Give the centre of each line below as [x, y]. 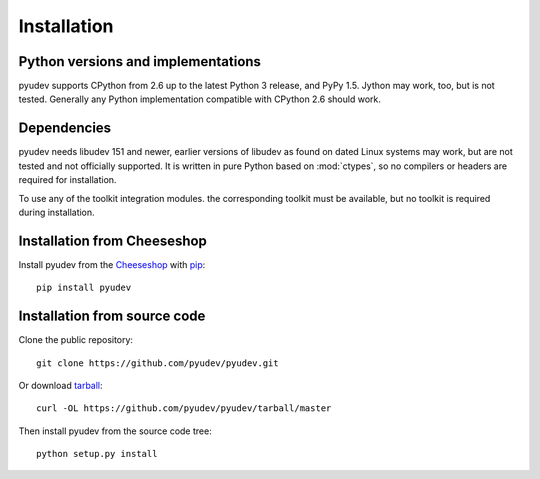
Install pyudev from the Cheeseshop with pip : [112, 264]
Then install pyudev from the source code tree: [115, 431]
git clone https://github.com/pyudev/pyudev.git [157, 363]
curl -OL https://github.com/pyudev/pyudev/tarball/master [184, 408]
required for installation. [67, 180]
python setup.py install [97, 454]
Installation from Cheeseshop [112, 240]
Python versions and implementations [140, 61]
